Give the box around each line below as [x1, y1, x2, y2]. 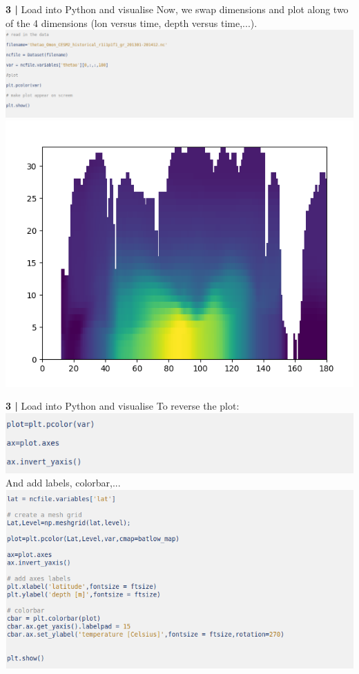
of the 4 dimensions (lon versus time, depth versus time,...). [6, 15, 258, 30]
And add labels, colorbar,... [6, 475, 121, 490]
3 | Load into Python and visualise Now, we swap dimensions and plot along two [6, 2, 349, 16]
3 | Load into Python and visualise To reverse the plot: [6, 399, 240, 413]
